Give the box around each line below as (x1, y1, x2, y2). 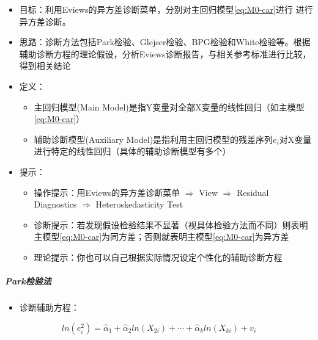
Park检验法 (5, 275, 51, 288)
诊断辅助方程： (19, 301, 79, 314)
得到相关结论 (19, 59, 71, 72)
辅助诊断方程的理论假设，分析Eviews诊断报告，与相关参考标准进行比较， (19, 47, 311, 60)
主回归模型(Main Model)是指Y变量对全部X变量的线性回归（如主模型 (34, 100, 305, 113)
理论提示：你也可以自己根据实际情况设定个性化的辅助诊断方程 (34, 250, 283, 263)
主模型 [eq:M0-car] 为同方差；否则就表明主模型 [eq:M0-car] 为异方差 (34, 230, 289, 243)
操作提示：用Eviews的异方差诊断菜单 (34, 186, 180, 198)
